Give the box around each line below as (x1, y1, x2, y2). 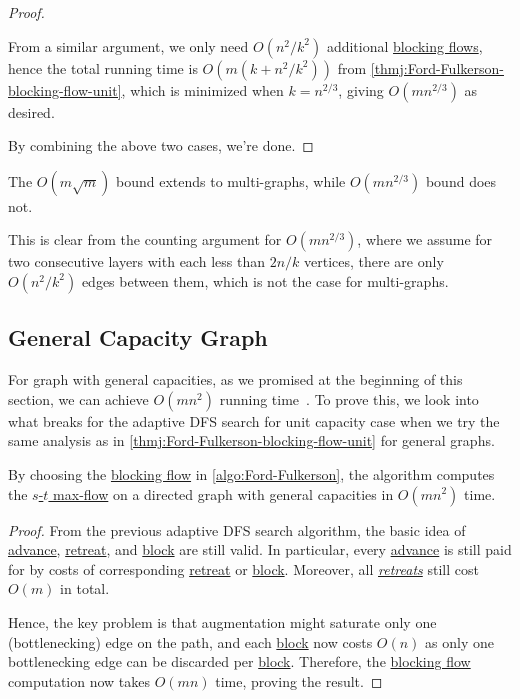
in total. (60, 578, 110, 599)
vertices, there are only (303, 251, 444, 272)
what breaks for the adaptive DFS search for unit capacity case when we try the (8, 410, 500, 431)
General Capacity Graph (8, 322, 268, 353)
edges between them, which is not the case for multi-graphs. (81, 270, 449, 291)
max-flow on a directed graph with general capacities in (53, 483, 394, 504)
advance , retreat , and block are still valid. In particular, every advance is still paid (8, 539, 512, 560)
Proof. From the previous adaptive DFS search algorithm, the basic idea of (8, 519, 466, 540)
